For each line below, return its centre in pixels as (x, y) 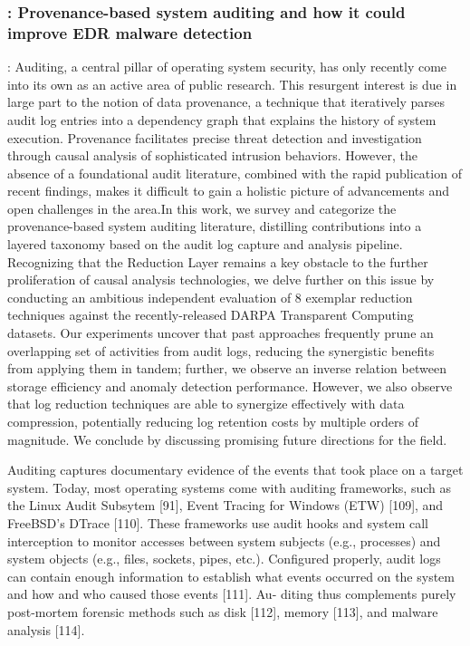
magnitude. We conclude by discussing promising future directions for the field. (227, 439)
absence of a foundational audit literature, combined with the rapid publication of (235, 173)
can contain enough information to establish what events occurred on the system (231, 576)
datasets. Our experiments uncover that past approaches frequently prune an (221, 333)
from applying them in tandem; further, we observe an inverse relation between (227, 368)
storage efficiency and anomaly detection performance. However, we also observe (230, 386)
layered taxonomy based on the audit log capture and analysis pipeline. (205, 244)
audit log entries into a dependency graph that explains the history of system (222, 119)
